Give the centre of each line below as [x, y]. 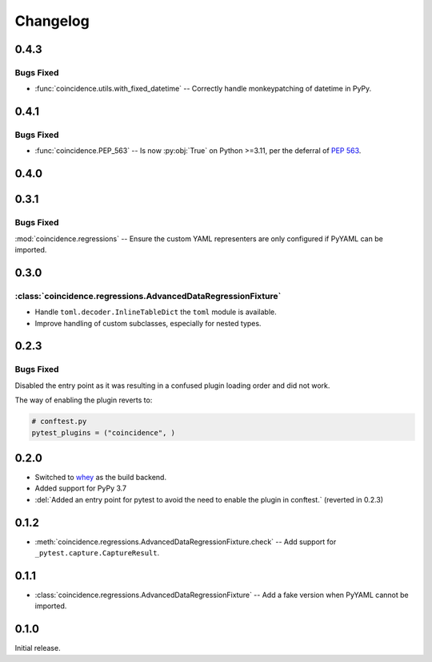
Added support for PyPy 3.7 [81, 488]
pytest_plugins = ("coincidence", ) [104, 432]
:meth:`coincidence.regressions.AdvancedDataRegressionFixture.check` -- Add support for [186, 542]
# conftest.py [59, 422]
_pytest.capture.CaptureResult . [97, 553]
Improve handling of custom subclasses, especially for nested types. [148, 323]
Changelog [52, 21]
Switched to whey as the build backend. [101, 477]
